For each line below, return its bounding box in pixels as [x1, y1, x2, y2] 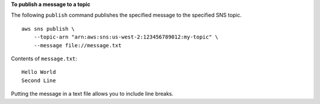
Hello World [21, 69, 56, 76]
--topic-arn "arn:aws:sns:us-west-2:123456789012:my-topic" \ [33, 34, 219, 41]
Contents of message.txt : [11, 55, 77, 62]
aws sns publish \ [21, 25, 75, 32]
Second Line [21, 77, 56, 84]
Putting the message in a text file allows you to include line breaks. [11, 90, 174, 97]
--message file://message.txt [33, 42, 121, 48]
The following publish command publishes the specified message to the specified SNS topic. [11, 12, 242, 19]
